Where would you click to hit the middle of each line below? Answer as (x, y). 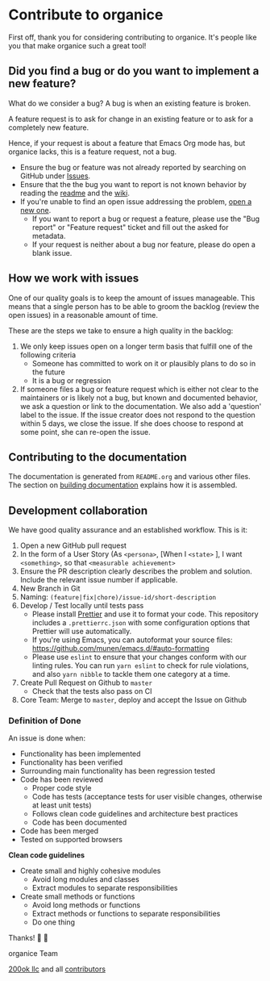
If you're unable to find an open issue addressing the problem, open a (136, 201)
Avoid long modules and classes (85, 879)
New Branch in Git (50, 589)
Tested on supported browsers (71, 840)
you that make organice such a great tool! (77, 45)
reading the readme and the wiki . (75, 193)
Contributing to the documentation (98, 457)
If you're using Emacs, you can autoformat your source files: (132, 640)
